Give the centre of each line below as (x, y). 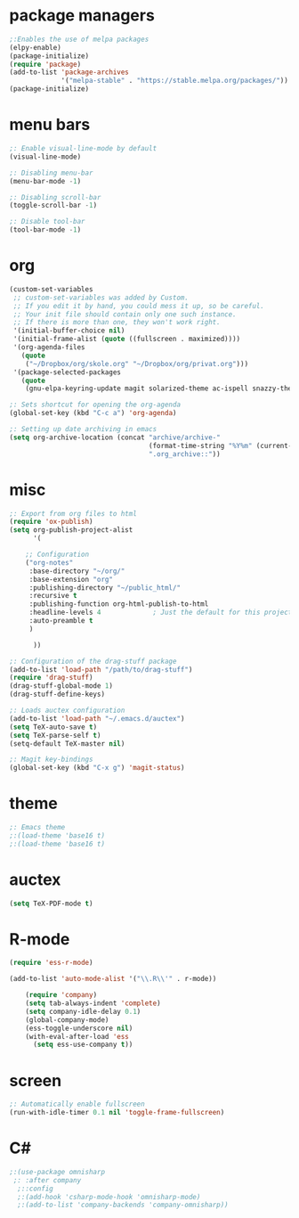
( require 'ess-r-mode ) (51, 963)
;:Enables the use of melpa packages (79, 39)
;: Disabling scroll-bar (55, 197)
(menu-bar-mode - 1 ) (45, 181)
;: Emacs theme (37, 828)
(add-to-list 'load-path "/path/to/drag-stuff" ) (101, 669)
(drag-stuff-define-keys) (57, 695)
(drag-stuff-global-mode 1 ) (61, 686)
